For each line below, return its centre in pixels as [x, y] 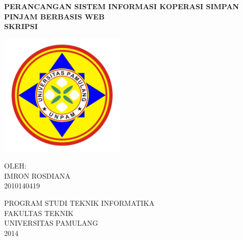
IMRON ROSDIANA [37, 175]
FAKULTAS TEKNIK [39, 213]
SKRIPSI [21, 26]
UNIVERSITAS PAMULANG [51, 223]
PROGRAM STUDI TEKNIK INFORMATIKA [79, 202]
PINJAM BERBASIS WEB [54, 16]
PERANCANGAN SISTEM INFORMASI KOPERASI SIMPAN [122, 6]
